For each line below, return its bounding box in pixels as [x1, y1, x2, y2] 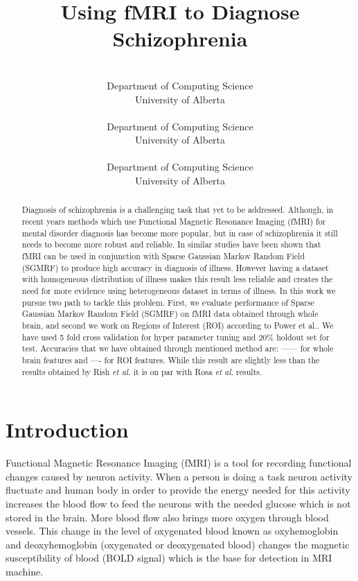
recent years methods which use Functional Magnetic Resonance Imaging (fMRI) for [21, 216, 326, 227]
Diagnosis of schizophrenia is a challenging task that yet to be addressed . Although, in [21, 204, 334, 216]
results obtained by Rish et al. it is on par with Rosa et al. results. [21, 365, 262, 377]
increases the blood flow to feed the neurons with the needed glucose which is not [6, 496, 351, 511]
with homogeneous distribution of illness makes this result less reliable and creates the [21, 273, 333, 285]
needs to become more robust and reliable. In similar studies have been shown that [21, 239, 321, 250]
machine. [6, 564, 44, 578]
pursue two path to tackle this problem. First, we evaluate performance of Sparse [21, 296, 314, 308]
